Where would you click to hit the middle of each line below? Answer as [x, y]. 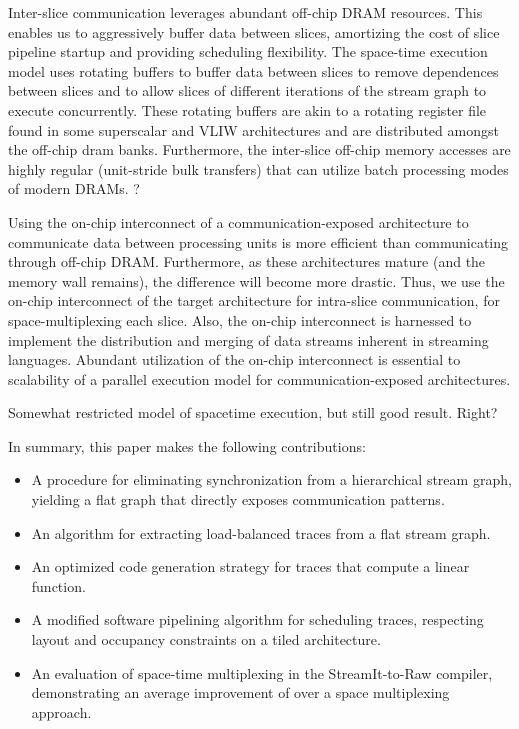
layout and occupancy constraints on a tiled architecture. [206, 639]
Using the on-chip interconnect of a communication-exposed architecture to [238, 221]
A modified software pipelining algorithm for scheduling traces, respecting [257, 619]
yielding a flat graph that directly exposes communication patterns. [238, 499]
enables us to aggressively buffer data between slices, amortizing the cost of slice [254, 31]
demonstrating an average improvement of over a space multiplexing [240, 692]
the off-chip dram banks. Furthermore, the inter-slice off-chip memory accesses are [259, 149]
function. [58, 585]
